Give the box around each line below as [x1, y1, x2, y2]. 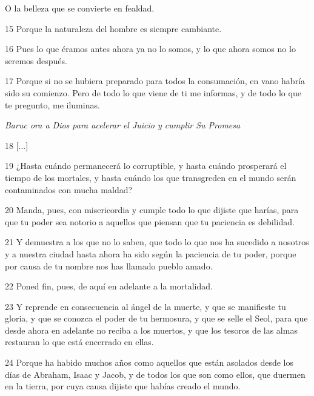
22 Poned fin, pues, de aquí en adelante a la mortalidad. [5, 280, 213, 292]
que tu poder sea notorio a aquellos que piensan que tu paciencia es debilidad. [5, 215, 295, 228]
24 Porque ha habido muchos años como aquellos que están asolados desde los [5, 356, 294, 369]
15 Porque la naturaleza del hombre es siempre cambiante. [5, 22, 222, 35]
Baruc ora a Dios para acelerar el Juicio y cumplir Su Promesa [5, 119, 241, 131]
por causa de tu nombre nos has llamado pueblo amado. [5, 259, 213, 272]
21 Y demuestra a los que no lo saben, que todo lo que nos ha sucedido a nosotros [5, 236, 309, 248]
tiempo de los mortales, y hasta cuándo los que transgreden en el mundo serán [5, 171, 296, 183]
